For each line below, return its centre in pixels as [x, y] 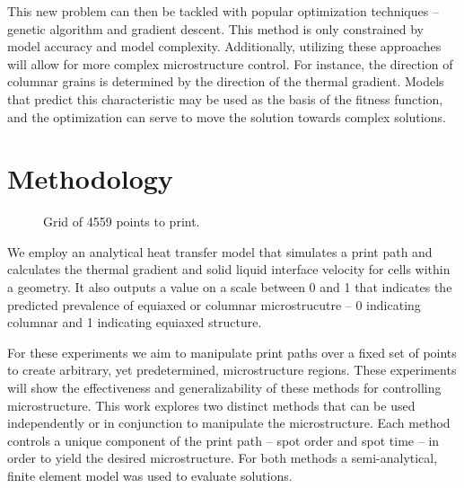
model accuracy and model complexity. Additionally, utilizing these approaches [224, 46]
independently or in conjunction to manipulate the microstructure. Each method [229, 423]
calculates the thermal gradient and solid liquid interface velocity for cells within [229, 269]
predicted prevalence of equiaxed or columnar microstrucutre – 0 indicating [214, 304]
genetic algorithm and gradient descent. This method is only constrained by [215, 28]
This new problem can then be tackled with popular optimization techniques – [223, 11]
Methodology [90, 178]
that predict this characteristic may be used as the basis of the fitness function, [225, 98]
